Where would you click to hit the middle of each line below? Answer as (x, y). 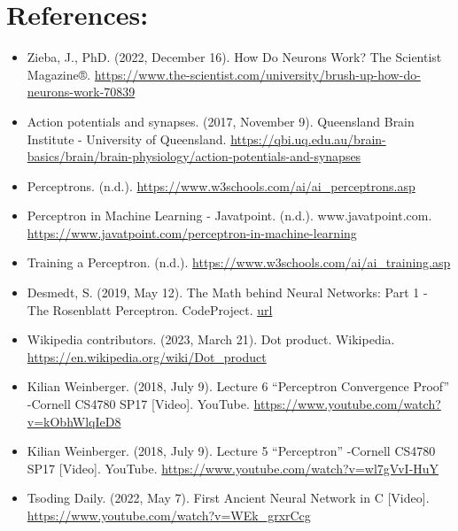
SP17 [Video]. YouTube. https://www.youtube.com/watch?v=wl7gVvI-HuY (233, 468)
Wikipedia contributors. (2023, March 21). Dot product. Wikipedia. (211, 339)
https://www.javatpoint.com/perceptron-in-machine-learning (192, 232)
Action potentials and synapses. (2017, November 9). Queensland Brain (221, 121)
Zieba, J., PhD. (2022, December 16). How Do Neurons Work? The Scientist (234, 57)
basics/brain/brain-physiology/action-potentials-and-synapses (194, 156)
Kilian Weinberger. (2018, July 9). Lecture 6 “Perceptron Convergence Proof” (238, 386)
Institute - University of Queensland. (127, 139)
